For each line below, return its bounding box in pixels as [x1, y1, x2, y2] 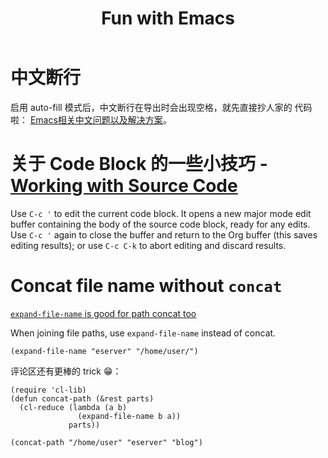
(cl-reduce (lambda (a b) [19, 402, 128, 412]
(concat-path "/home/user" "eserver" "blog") [10, 437, 203, 447]
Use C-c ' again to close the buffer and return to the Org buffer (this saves [10, 228, 318, 241]
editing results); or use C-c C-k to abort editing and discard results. [10, 239, 287, 251]
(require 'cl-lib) [10, 385, 87, 395]
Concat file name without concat [10, 275, 283, 297]
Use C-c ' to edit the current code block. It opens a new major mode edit [10, 207, 312, 219]
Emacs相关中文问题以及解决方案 [29, 113, 163, 126]
